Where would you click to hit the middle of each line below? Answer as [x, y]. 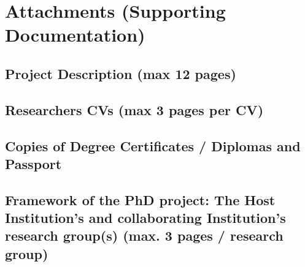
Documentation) [75, 35]
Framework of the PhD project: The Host [140, 199]
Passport [33, 163]
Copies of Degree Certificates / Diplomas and [153, 145]
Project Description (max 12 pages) [121, 73]
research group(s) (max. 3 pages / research [144, 235]
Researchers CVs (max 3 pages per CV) [134, 109]
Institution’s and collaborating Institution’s [145, 218]
